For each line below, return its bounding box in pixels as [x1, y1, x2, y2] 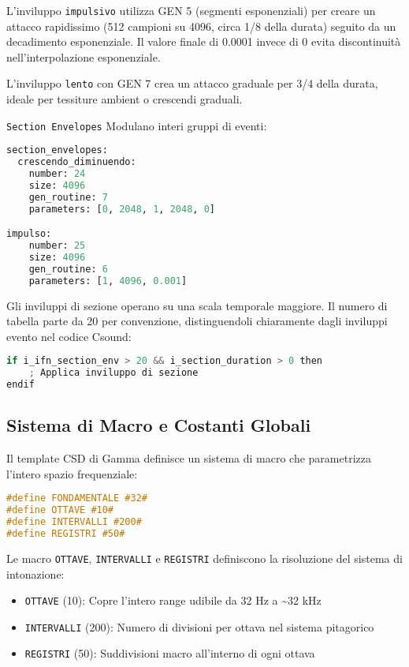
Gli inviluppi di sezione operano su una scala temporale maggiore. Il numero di [6, 297, 388, 313]
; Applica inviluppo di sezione [28, 367, 199, 379]
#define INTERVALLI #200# [6, 516, 142, 528]
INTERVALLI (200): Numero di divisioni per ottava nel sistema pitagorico [24, 618, 374, 635]
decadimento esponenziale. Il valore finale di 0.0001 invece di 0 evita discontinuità [6, 33, 401, 50]
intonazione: [6, 565, 65, 582]
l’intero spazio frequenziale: [6, 465, 138, 482]
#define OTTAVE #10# [6, 504, 114, 516]
